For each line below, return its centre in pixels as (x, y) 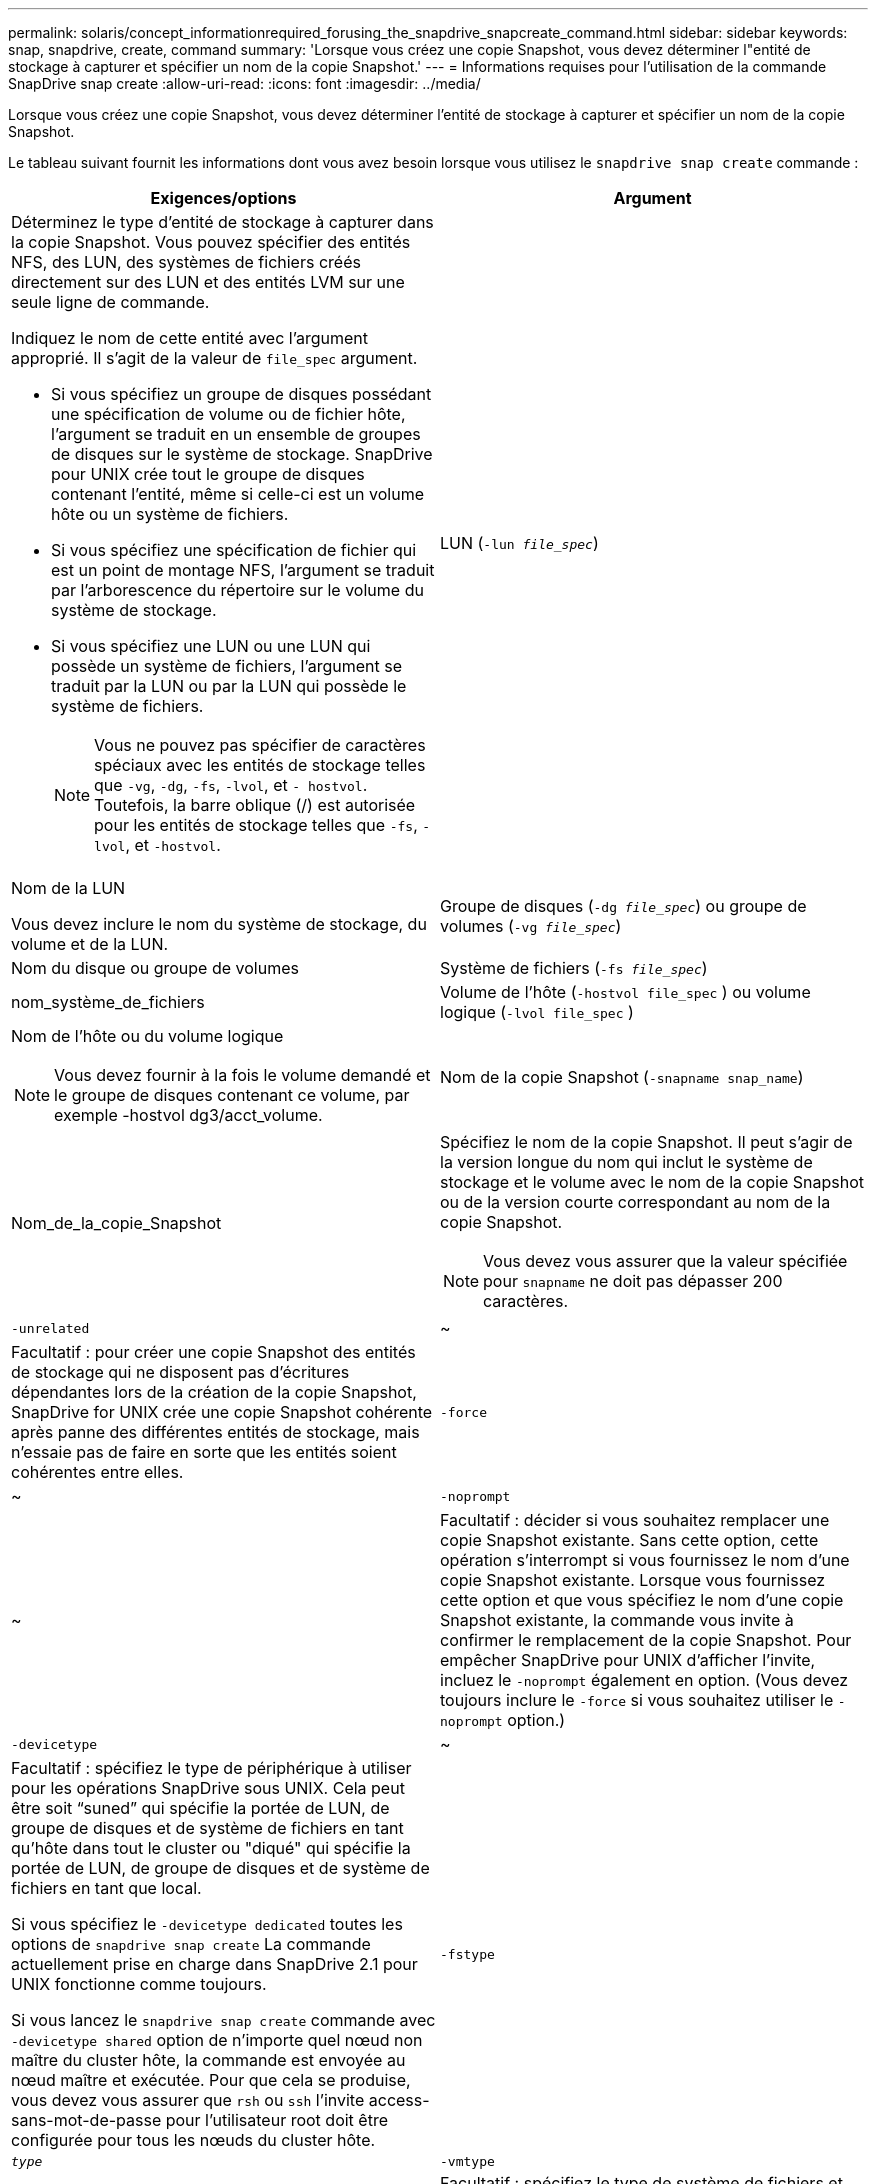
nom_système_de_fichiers (108, 1002)
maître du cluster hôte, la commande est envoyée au (208, 2060)
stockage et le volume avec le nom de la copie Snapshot (652, 1182)
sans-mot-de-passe (86, 2120)
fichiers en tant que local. (106, 1888)
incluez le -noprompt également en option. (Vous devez (644, 1680)
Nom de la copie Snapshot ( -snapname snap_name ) (622, 1077)
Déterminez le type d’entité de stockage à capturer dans (222, 222)
